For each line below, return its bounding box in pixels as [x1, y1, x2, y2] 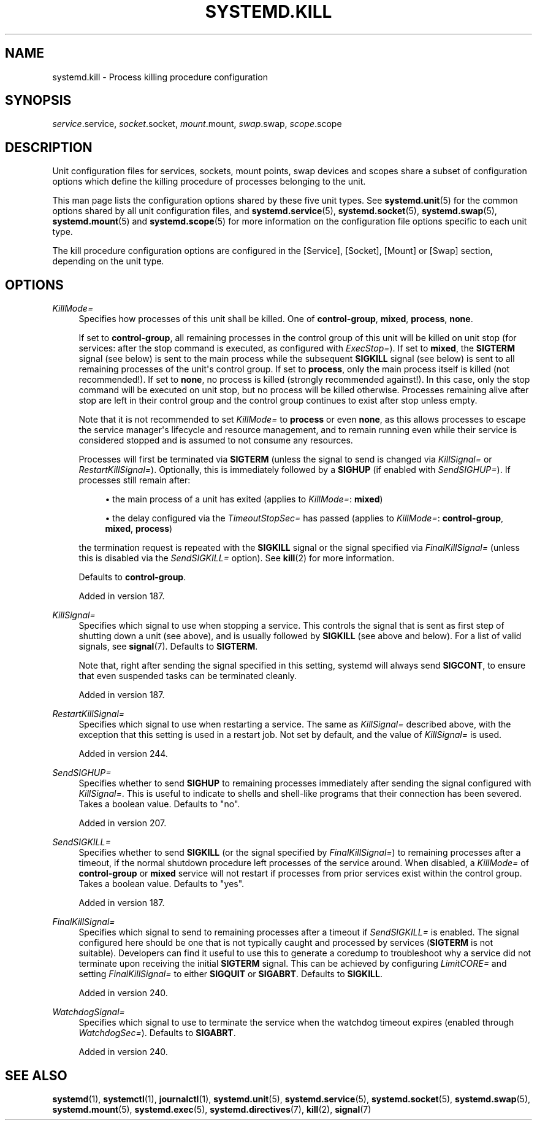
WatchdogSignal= [52, 1007, 125, 1018]
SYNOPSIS [5, 93, 72, 109]
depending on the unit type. [52, 256, 164, 267]
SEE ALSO [5, 1067, 67, 1083]
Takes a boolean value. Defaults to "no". [78, 799, 240, 810]
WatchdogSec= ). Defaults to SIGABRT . [78, 1027, 236, 1039]
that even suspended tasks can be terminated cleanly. [78, 670, 297, 682]
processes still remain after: [78, 475, 191, 486]
